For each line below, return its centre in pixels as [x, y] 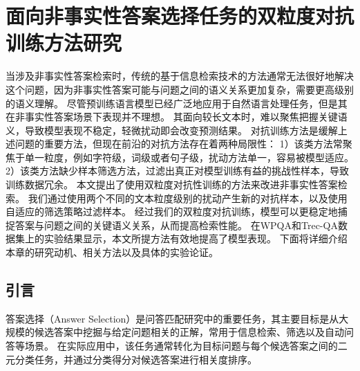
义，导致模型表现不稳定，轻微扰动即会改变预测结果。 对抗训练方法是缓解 [172, 130]
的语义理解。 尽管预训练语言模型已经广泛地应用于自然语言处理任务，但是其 [177, 103]
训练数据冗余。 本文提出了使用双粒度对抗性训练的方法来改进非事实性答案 [172, 184]
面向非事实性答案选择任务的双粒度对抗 [180, 16]
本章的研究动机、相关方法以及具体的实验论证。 [112, 252]
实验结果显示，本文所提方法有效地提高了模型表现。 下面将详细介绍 [196, 238]
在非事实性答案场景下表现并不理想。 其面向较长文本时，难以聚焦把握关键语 [177, 117]
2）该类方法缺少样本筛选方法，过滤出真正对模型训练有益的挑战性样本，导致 [177, 171]
